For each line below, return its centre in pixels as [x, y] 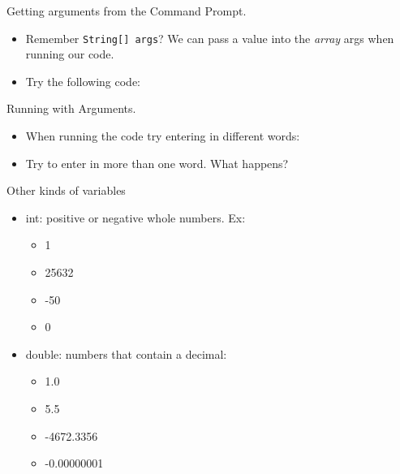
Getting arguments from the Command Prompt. [127, 11]
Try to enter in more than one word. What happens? [157, 163]
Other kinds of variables [66, 190]
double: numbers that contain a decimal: [126, 353]
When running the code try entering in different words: [163, 136]
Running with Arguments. [71, 108]
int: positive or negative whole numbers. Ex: [135, 217]
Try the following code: [83, 81]
